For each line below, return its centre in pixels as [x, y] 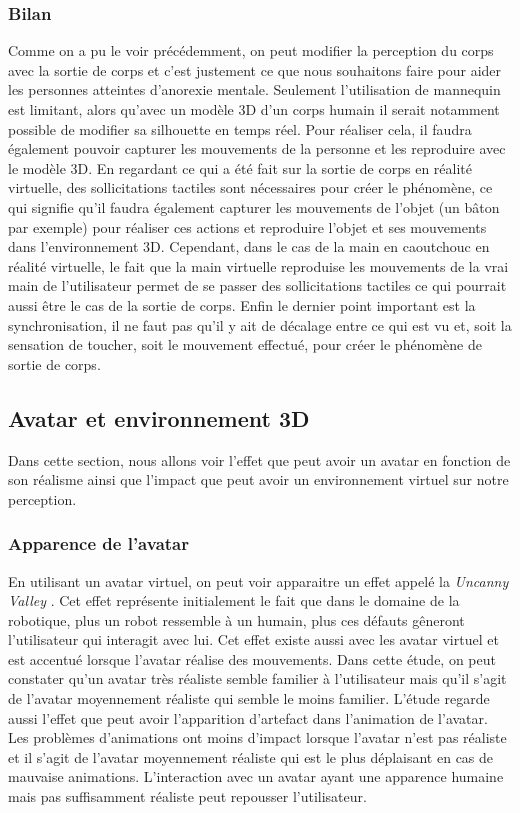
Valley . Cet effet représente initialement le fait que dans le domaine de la [234, 600]
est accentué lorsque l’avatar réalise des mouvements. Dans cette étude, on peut [252, 658]
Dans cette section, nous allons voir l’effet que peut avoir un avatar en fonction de [259, 459]
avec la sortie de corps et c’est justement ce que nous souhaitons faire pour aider [255, 69]
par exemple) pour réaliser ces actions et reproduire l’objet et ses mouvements [247, 226]
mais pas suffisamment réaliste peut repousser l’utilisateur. [187, 796]
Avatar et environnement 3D [159, 417]
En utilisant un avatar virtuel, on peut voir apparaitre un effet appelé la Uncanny [258, 580]
